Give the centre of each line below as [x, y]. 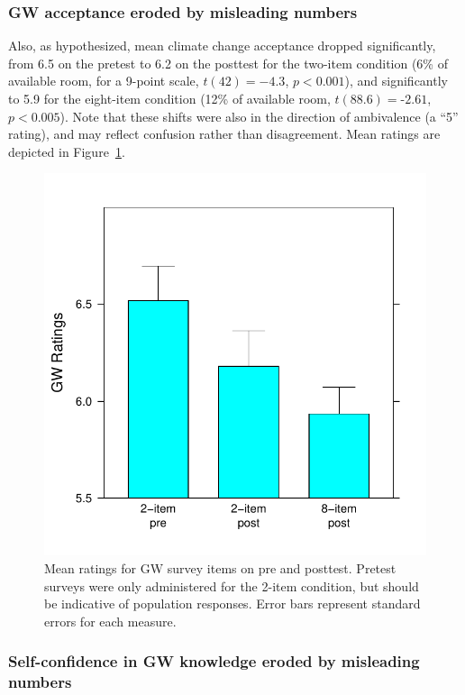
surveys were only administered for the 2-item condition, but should [232, 585]
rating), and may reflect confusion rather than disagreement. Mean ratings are [224, 134]
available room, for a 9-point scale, [104, 81]
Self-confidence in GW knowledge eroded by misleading [214, 661]
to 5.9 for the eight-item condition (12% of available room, [169, 98]
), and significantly [396, 81]
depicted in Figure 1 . [67, 151]
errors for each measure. [110, 621]
